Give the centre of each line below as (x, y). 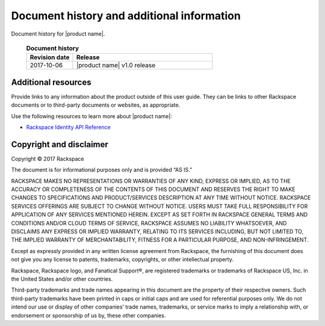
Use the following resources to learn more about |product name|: (92, 116)
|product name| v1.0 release (116, 65)
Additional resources (51, 82)
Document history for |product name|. (58, 34)
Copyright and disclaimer (60, 144)
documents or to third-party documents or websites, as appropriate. (96, 105)
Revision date (50, 57)
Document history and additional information (126, 16)
